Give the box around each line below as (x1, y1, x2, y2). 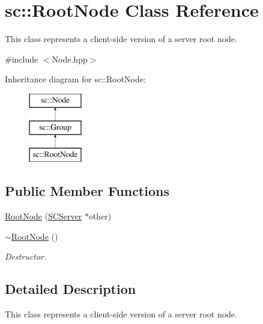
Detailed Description (5, 280, 136, 298)
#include (5, 52, 38, 65)
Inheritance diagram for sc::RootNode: (5, 73, 146, 85)
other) (88, 210, 112, 222)
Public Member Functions (5, 182, 169, 200)
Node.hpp (52, 52, 88, 65)
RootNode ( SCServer (5, 210, 82, 222)
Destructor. (5, 250, 47, 263)
